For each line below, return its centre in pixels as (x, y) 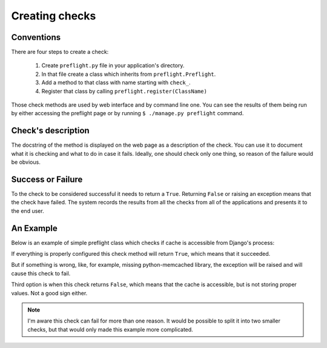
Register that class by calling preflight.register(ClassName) (124, 91)
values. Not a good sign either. (49, 293)
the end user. (28, 211)
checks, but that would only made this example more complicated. (110, 329)
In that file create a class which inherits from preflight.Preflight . (129, 74)
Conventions (36, 37)
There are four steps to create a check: (60, 52)
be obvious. (26, 162)
